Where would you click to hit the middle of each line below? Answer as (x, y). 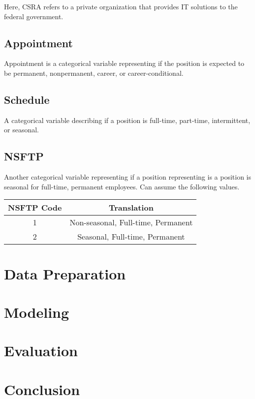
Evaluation (41, 351)
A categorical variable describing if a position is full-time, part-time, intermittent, (127, 120)
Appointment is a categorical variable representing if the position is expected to (124, 63)
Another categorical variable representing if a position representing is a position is (128, 177)
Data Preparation (65, 273)
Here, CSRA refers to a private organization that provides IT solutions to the (121, 6)
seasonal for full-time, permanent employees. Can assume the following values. (122, 186)
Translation (131, 208)
